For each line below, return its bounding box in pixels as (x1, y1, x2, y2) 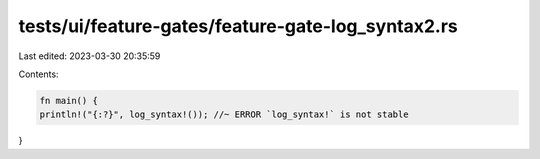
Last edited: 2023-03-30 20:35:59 (18, 50, 161, 62)
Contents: (18, 68, 59, 80)
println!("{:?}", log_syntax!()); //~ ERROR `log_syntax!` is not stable (39, 109, 409, 120)
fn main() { (39, 95, 99, 106)
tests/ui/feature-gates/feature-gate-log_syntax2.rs (18, 15, 459, 37)
